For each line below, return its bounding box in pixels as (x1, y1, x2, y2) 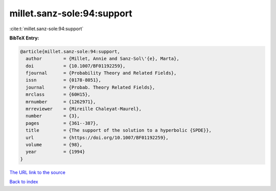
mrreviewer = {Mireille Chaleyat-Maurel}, (26, 106, 142, 112)
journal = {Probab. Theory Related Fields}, (26, 84, 155, 90)
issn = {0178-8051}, (26, 77, 102, 83)
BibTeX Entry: (9, 35, 39, 41)
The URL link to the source (9, 169, 66, 175)
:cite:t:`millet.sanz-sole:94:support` (9, 26, 84, 32)
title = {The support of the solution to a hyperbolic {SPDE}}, (26, 128, 212, 133)
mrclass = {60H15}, (26, 92, 90, 97)
